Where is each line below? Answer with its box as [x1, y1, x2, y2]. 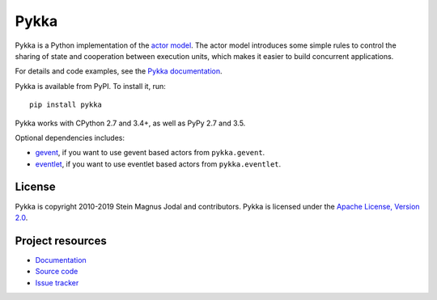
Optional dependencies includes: [15, 133, 125, 142]
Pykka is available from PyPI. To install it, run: [15, 81, 166, 91]
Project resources [15, 234, 107, 247]
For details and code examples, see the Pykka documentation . [15, 66, 223, 76]
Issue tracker [35, 277, 79, 287]
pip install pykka [29, 100, 103, 109]
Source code [35, 267, 78, 277]
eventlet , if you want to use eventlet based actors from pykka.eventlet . [35, 158, 282, 169]
